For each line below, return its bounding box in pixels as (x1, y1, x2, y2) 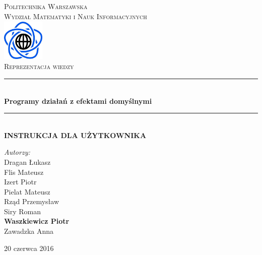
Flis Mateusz (4, 166, 44, 177)
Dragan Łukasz (4, 156, 51, 167)
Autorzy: (4, 147, 30, 157)
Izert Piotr (4, 176, 37, 187)
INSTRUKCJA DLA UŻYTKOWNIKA (4, 130, 147, 140)
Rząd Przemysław (4, 196, 59, 207)
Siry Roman (4, 206, 41, 216)
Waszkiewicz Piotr (4, 216, 70, 226)
